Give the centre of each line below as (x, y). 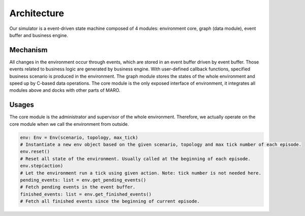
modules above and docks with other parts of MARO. (65, 90)
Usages (22, 105)
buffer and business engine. (39, 35)
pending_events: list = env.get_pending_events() (83, 180)
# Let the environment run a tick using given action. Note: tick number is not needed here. (141, 173)
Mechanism (28, 50)
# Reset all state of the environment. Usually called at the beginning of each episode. (135, 159)
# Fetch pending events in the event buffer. (78, 187)
